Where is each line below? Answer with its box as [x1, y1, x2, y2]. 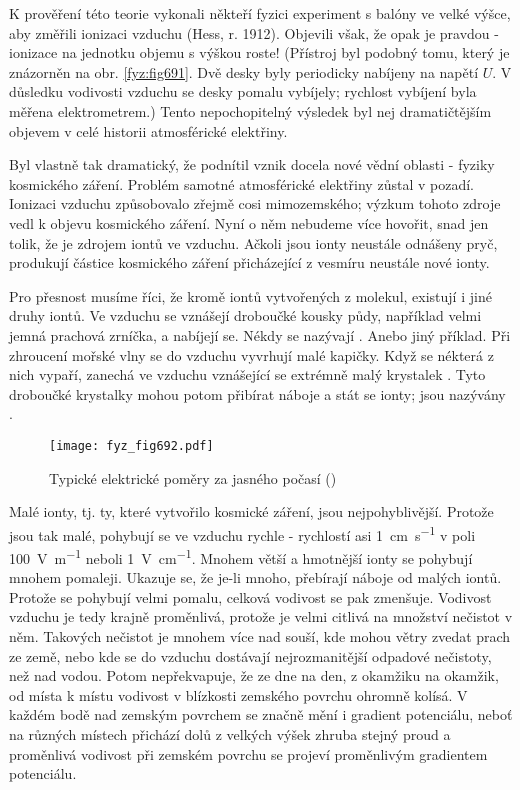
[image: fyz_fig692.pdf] [49, 438, 214, 453]
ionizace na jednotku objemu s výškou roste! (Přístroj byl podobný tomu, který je [9, 42, 510, 63]
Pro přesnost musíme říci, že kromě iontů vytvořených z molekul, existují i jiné [9, 285, 492, 306]
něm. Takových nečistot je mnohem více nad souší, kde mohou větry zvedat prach [9, 626, 511, 646]
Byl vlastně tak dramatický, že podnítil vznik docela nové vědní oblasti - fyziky [9, 154, 495, 175]
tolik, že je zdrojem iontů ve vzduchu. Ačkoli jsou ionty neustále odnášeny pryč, [9, 232, 498, 253]
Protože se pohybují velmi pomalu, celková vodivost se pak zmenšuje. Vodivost [9, 586, 492, 607]
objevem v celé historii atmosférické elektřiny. [9, 120, 288, 141]
